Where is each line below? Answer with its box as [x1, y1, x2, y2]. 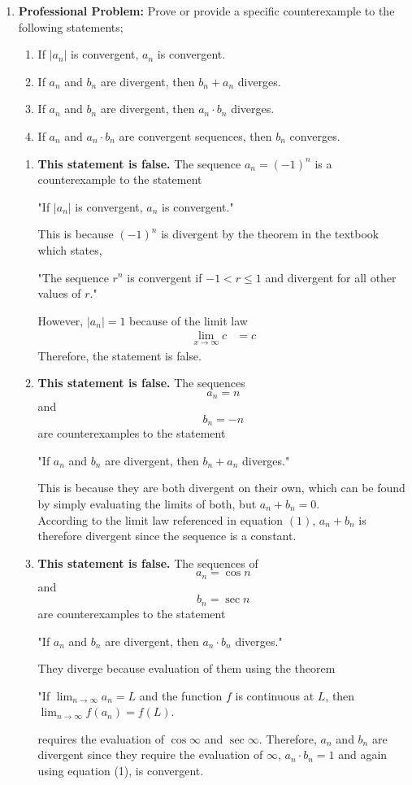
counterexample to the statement [37, 171, 202, 188]
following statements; [18, 18, 124, 35]
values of [37, 285, 81, 302]
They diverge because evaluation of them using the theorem [37, 660, 336, 677]
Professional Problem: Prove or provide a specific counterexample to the [18, 2, 395, 19]
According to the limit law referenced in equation [37, 511, 284, 528]
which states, [37, 241, 102, 258]
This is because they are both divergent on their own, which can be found [37, 479, 405, 496]
